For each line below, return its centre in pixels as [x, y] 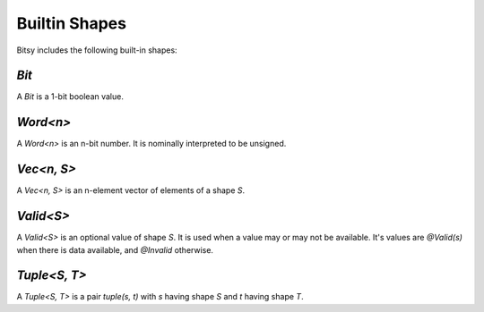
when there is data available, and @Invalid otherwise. [115, 249]
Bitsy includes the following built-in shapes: [97, 50]
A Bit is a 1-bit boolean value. [70, 97]
